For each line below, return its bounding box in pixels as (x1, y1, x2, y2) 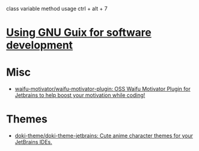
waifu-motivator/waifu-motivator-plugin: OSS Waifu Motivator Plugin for (14, 86, 191, 93)
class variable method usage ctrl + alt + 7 (6, 5, 108, 12)
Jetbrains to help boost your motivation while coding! (14, 92, 146, 99)
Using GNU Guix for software (6, 26, 151, 39)
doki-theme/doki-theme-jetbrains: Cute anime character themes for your (14, 132, 193, 139)
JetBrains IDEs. (14, 139, 52, 146)
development (6, 39, 73, 52)
